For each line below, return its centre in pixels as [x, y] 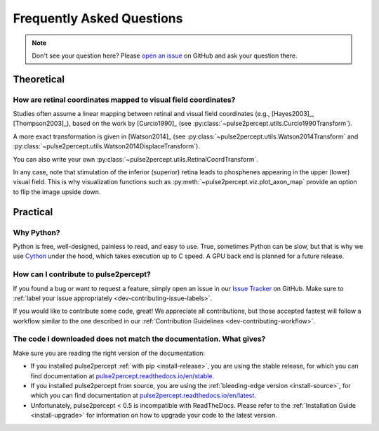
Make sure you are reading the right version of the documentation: [109, 353]
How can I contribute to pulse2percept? [82, 274]
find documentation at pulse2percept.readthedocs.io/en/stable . [122, 375]
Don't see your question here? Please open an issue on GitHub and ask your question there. [165, 56]
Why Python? [36, 232]
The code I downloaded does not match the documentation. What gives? [139, 339]
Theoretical [39, 79]
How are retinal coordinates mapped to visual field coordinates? [124, 100]
